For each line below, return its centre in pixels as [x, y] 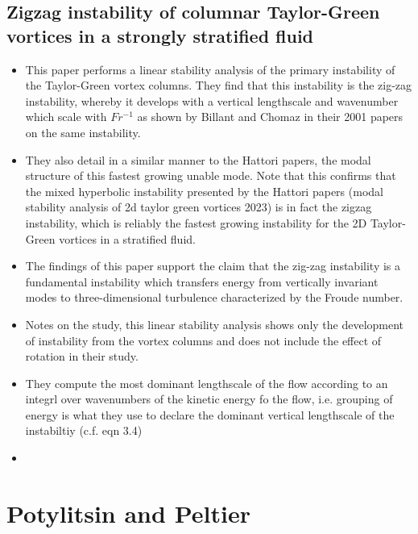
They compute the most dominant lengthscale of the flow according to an [207, 383]
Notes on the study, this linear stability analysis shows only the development [215, 324]
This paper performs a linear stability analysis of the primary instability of [210, 69]
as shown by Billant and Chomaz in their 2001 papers [270, 117]
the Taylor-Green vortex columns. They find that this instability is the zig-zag [219, 85]
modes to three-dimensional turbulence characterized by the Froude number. [214, 297]
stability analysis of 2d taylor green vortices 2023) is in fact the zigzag [199, 207]
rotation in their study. [82, 356]
